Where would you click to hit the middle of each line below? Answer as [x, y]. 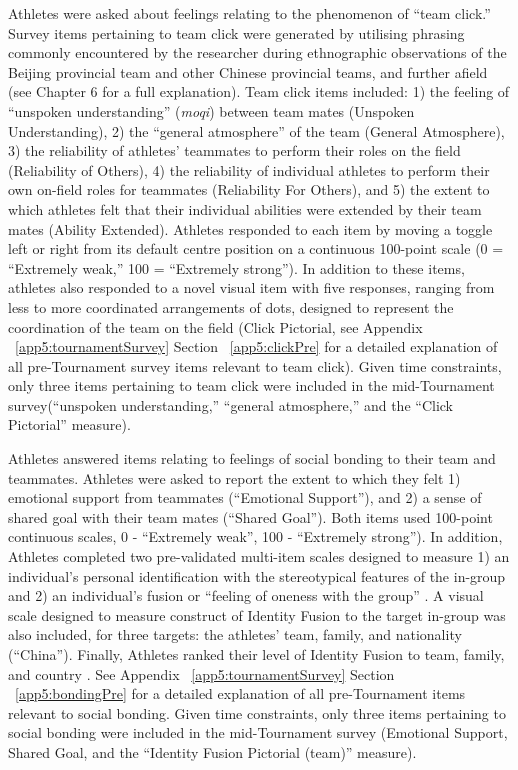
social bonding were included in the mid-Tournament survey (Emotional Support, [258, 732]
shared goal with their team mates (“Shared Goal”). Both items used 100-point [250, 516]
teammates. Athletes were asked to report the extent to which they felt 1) [234, 477]
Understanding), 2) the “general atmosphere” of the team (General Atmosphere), [256, 130]
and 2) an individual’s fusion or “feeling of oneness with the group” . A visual [246, 595]
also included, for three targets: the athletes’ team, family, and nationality [235, 634]
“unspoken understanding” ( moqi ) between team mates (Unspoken [211, 110]
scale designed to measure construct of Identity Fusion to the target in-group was [257, 614]
